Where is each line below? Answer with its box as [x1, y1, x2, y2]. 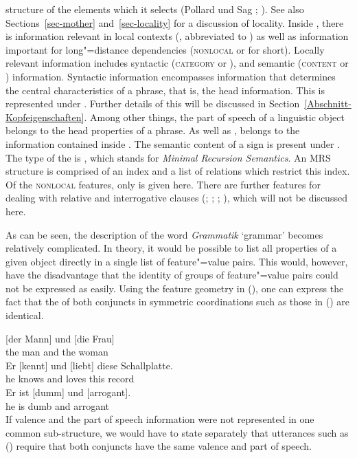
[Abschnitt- [304, 96, 352, 111]
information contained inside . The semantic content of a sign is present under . [5, 136, 340, 151]
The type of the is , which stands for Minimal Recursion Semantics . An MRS [5, 150, 331, 164]
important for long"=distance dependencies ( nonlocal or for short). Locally [5, 42, 325, 56]
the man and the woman [5, 345, 108, 359]
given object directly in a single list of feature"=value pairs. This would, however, [5, 254, 348, 268]
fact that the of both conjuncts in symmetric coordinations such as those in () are [5, 294, 350, 309]
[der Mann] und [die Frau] [5, 331, 115, 345]
